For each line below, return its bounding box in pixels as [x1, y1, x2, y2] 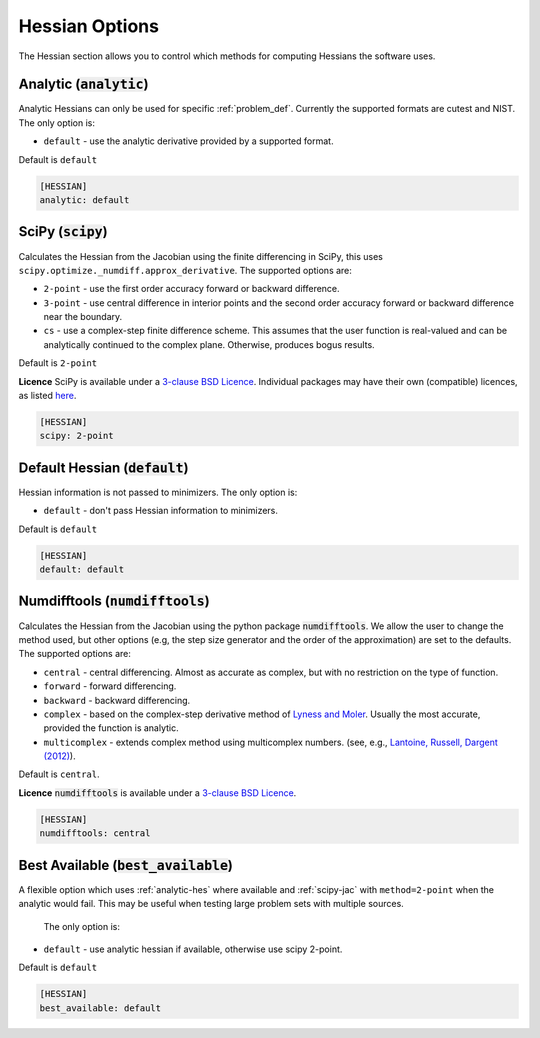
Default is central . [18, 768, 100, 780]
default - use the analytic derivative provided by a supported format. [43, 135, 334, 147]
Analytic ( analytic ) [18, 76, 149, 93]
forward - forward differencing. [43, 680, 177, 692]
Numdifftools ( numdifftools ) [18, 593, 210, 610]
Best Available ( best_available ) [18, 856, 234, 874]
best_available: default [39, 1002, 162, 1014]
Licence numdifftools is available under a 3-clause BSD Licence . [18, 786, 297, 799]
